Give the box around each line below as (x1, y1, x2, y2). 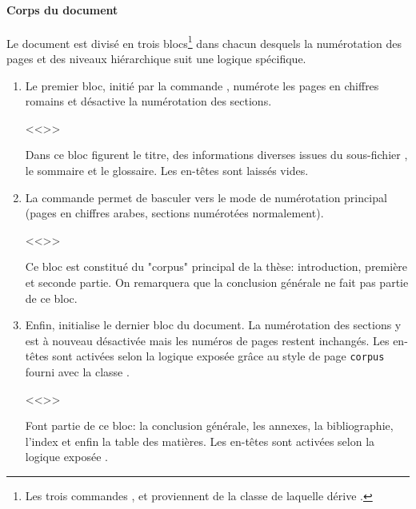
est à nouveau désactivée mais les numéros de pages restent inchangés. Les (25, 332, 390, 348)
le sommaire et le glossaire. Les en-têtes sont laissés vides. (25, 162, 309, 179)
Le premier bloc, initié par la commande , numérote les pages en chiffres (25, 77, 379, 93)
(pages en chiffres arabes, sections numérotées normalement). (25, 205, 324, 221)
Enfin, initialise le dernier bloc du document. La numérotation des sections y (25, 316, 402, 333)
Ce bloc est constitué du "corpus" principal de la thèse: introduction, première (25, 258, 408, 275)
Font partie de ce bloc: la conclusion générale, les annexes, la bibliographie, (25, 417, 394, 434)
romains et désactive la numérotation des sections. (25, 93, 272, 109)
